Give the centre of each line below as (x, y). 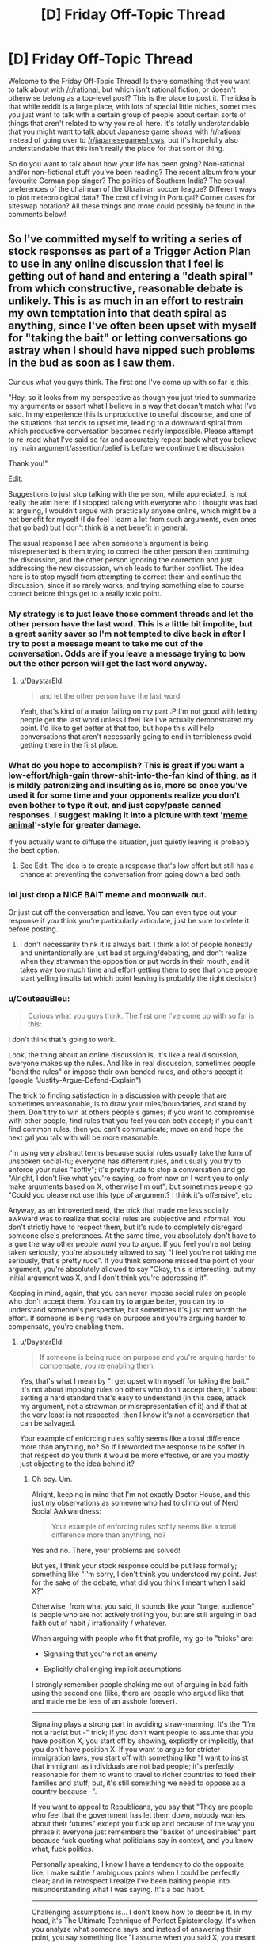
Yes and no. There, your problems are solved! (106, 1550)
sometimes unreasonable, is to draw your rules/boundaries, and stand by (127, 1103)
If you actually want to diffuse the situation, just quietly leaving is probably (129, 842)
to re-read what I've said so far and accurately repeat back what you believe (133, 439)
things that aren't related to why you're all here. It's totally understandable (129, 123)
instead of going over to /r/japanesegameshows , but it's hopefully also (123, 139)
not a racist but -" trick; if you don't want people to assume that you (142, 1732)
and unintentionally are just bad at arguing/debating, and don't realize (133, 953)
